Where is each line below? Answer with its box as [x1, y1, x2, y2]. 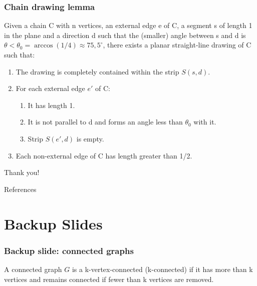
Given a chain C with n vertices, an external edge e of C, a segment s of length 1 [4, 20, 252, 30]
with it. [193, 116, 216, 127]
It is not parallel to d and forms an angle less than [28, 116, 183, 127]
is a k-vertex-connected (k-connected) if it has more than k [72, 263, 253, 274]
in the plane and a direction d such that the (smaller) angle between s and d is [4, 29, 246, 40]
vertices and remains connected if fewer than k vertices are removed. [4, 273, 214, 284]
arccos [34, 42, 53, 49]
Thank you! [4, 167, 40, 177]
